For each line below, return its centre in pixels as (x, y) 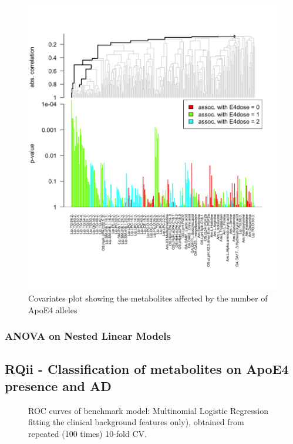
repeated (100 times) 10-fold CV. (87, 433)
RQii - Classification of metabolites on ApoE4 (147, 368)
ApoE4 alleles (53, 309)
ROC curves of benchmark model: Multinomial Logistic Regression (148, 410)
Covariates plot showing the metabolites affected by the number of (148, 298)
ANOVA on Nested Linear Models (88, 336)
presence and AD (58, 385)
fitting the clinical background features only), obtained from (136, 422)
